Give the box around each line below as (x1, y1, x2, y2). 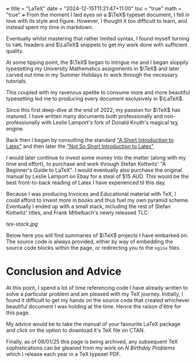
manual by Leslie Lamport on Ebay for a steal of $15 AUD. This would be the (6, 173, 189, 179)
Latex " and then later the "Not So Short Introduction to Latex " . (6, 143, 155, 150)
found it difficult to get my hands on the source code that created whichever (6, 296, 190, 304)
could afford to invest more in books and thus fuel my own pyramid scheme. (6, 196, 190, 203)
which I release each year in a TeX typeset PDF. (6, 350, 121, 357)
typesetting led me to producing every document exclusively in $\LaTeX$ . (6, 95, 184, 102)
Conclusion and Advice (6, 265, 122, 278)
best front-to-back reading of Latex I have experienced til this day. (6, 179, 166, 186)
